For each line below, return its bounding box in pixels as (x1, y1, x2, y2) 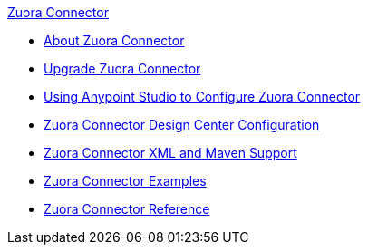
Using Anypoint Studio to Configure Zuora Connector (44, 89, 361, 104)
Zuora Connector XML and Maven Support (44, 145, 297, 160)
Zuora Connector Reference (44, 201, 210, 217)
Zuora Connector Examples (44, 173, 207, 189)
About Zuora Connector (44, 33, 185, 48)
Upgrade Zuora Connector (44, 61, 201, 76)
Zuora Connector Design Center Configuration (44, 117, 320, 132)
